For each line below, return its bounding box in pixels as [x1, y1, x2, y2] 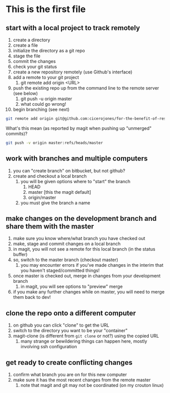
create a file [13, 42, 38, 48]
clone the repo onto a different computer [6, 308, 136, 318]
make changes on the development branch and [6, 214, 157, 222]
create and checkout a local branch [13, 173, 87, 179]
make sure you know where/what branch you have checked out [13, 235, 145, 242]
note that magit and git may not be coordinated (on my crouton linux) [20, 382, 164, 388]
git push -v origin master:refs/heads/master [6, 140, 103, 145]
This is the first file [6, 4, 86, 15]
